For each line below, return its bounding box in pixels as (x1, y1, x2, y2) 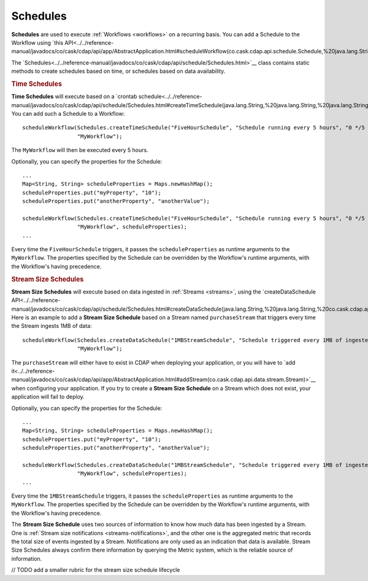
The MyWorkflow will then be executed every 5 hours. (11, 146, 148, 154)
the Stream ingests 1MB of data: (11, 322, 92, 330)
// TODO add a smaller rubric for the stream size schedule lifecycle (11, 566, 180, 574)
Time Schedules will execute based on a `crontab (11, 93, 137, 101)
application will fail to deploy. (11, 393, 85, 401)
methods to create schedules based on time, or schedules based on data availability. (11, 67, 226, 75)
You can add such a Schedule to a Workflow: (11, 110, 125, 117)
